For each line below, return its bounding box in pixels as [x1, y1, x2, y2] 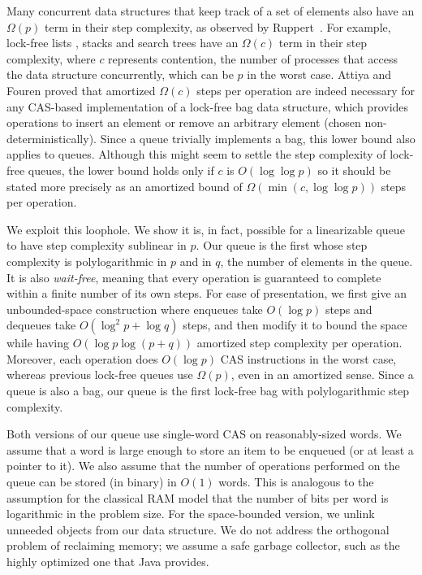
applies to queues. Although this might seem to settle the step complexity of [6, 146, 386, 163]
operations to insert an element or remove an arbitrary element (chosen [6, 114, 361, 131]
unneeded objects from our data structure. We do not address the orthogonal [6, 521, 390, 538]
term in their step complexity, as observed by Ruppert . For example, [44, 18, 391, 35]
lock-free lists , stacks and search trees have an [6, 34, 239, 51]
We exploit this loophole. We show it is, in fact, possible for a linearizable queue [6, 220, 405, 237]
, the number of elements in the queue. [220, 252, 413, 269]
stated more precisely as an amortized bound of [6, 177, 243, 194]
